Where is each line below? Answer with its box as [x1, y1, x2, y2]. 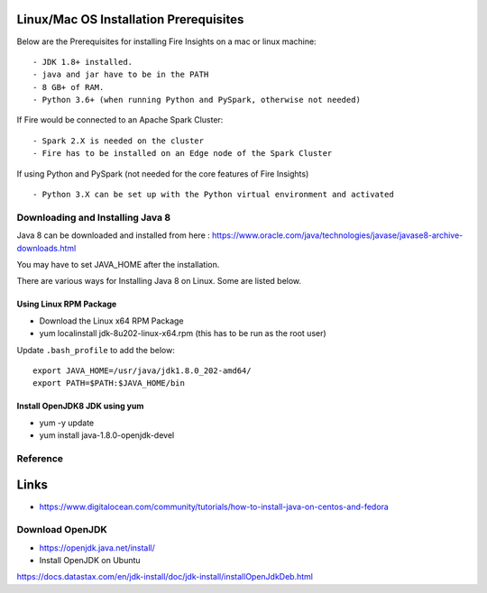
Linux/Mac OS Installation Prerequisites [16, 12, 244, 27]
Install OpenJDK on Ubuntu [39, 555, 141, 566]
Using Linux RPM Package [16, 298, 117, 310]
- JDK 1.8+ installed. [32, 57, 133, 67]
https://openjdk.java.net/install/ [39, 542, 155, 553]
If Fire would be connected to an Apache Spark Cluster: [16, 114, 224, 125]
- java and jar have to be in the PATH [32, 69, 209, 80]
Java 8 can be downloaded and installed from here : [16, 230, 211, 241]
